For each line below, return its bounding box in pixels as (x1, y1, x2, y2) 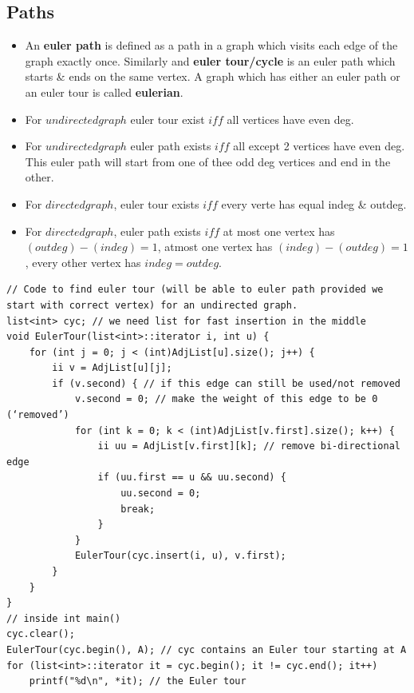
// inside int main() (6, 612, 121, 624)
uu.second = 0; (120, 488, 201, 500)
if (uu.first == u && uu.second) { (97, 472, 286, 484)
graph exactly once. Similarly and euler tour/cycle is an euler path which (25, 52, 396, 69)
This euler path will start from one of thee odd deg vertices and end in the (25, 153, 391, 169)
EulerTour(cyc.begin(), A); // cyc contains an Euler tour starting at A (6, 643, 407, 655)
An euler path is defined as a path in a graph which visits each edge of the (25, 37, 398, 54)
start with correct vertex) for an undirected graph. (6, 299, 298, 311)
